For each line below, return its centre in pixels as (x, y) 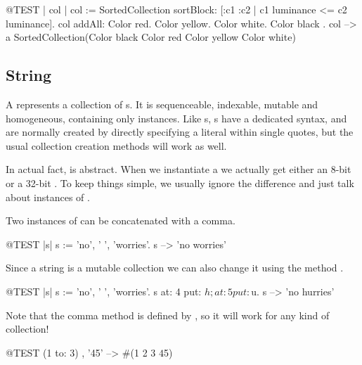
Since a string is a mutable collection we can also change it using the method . (175, 268)
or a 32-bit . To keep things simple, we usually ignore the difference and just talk (180, 182)
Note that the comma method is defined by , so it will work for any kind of (168, 315)
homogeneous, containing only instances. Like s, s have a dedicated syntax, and (176, 118)
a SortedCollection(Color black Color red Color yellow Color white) (151, 37)
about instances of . (48, 197)
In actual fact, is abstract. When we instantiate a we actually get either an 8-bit (179, 169)
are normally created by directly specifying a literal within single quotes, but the (180, 132)
